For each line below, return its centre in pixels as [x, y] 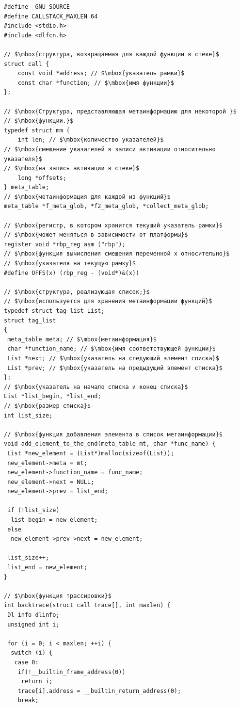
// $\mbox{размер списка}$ [47, 406]
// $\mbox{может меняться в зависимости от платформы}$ [96, 235]
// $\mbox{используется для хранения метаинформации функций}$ [108, 301]
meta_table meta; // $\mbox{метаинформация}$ [82, 339]
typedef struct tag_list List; [54, 311]
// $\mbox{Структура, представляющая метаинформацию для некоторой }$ [120, 111]
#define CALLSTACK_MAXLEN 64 [51, 16]
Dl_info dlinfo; [33, 615]
